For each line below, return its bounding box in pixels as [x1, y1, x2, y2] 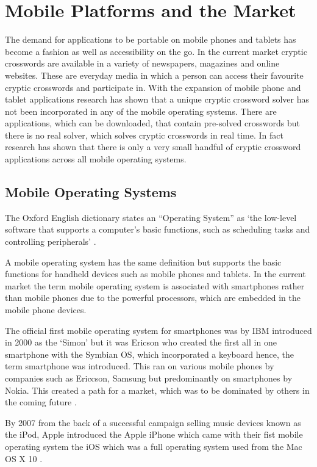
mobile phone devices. [5, 303, 87, 316]
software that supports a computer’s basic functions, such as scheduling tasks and [5, 223, 310, 236]
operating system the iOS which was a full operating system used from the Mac [5, 440, 302, 452]
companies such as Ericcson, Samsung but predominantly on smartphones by [5, 371, 293, 384]
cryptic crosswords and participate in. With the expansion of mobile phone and [5, 81, 301, 93]
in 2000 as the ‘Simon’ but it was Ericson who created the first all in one [5, 336, 277, 349]
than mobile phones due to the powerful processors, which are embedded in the [5, 291, 301, 304]
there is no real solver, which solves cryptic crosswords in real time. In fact [5, 128, 283, 141]
